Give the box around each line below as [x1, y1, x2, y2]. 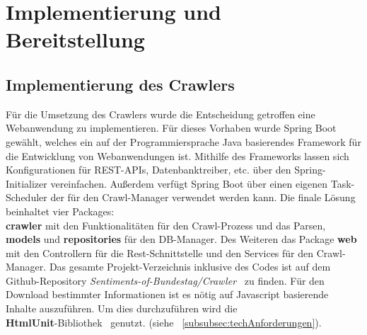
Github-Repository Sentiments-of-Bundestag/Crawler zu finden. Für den [6, 273, 325, 288]
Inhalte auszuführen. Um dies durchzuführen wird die [6, 301, 238, 316]
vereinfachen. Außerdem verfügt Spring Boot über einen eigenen [50, 176, 328, 191]
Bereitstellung [6, 25, 145, 54]
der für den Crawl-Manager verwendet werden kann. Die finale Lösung [50, 190, 356, 205]
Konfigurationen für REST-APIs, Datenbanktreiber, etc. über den [6, 162, 291, 177]
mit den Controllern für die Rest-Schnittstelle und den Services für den [6, 245, 314, 260]
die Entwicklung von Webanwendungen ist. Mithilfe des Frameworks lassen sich [6, 148, 349, 163]
